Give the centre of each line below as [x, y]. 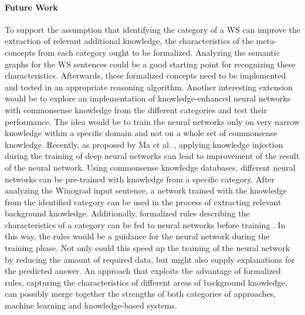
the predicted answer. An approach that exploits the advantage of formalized [143, 271]
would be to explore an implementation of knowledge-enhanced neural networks [148, 98]
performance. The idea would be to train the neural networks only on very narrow [152, 121]
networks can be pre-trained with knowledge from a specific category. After [140, 179]
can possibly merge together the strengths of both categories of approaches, [140, 294]
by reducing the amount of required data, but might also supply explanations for [150, 259]
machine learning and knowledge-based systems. [91, 305]
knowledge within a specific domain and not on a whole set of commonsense [141, 133]
